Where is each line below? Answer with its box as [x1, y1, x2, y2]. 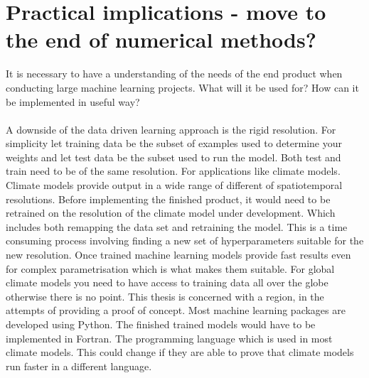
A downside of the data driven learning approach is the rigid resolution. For [6, 121, 336, 136]
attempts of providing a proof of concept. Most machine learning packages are [6, 303, 346, 318]
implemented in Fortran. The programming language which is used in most [6, 330, 333, 345]
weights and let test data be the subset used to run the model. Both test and [6, 149, 341, 164]
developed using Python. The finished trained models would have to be [6, 317, 316, 331]
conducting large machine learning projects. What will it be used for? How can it [6, 80, 359, 94]
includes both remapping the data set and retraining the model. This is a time [6, 219, 348, 234]
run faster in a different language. [6, 358, 152, 373]
